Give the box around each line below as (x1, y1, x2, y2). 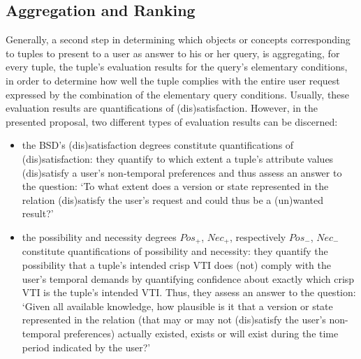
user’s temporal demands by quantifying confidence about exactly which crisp (22, 271, 355, 286)
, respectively (229, 229, 286, 244)
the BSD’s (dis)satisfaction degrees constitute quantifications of (22, 138, 294, 152)
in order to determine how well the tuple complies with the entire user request (6, 73, 340, 87)
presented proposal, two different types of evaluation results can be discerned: (6, 114, 338, 129)
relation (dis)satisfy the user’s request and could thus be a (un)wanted (22, 192, 323, 207)
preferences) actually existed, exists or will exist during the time (64, 325, 339, 340)
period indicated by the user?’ (22, 339, 151, 354)
